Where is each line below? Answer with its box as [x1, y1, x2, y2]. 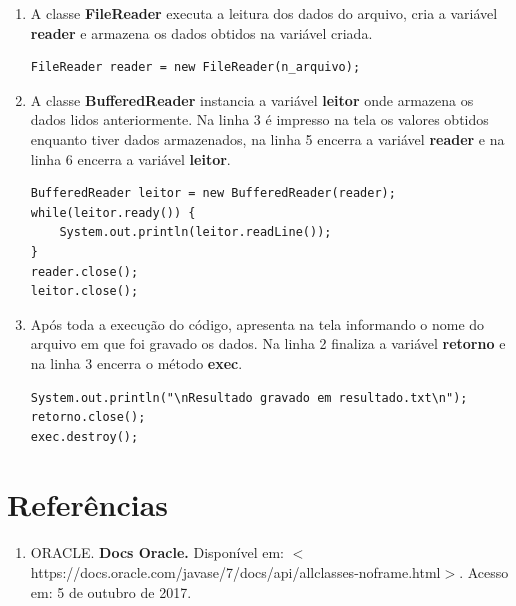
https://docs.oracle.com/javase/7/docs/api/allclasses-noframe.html [30, 562, 441, 582]
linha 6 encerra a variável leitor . [30, 148, 231, 169]
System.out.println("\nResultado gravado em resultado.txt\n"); [30, 390, 468, 405]
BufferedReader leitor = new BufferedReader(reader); [30, 186, 396, 201]
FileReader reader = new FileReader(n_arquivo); [30, 60, 361, 75]
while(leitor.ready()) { [30, 205, 196, 220]
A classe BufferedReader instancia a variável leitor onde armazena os [30, 89, 474, 110]
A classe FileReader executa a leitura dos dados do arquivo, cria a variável [30, 3, 498, 23]
